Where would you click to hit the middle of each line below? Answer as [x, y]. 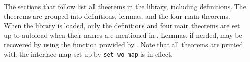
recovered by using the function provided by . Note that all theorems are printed [124, 44]
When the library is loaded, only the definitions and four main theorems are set [122, 25]
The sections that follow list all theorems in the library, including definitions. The [125, 6]
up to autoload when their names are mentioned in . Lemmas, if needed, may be [123, 35]
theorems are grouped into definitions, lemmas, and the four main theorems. [117, 16]
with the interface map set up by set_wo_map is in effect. [88, 54]
